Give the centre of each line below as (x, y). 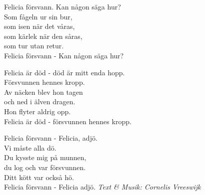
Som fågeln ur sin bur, (38, 16)
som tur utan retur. (34, 46)
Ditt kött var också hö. (39, 177)
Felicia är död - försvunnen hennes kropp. (68, 121)
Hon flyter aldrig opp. (37, 111)
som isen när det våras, (39, 26)
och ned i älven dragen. (40, 101)
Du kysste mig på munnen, (45, 157)
